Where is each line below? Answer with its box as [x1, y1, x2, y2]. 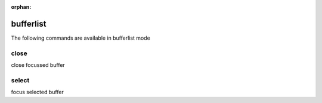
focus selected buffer [11, 89, 64, 96]
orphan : [11, 4, 32, 10]
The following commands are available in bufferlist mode [11, 34, 150, 41]
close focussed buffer [11, 62, 65, 69]
